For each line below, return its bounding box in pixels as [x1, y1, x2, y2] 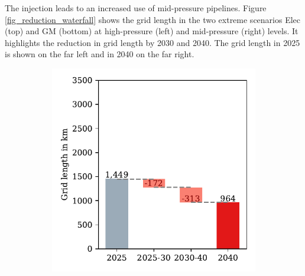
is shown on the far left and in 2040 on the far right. [5, 48, 194, 60]
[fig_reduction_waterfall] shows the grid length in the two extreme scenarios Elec [5, 13, 301, 25]
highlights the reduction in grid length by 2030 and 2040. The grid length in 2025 [5, 36, 300, 48]
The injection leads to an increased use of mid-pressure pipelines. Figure [5, 2, 267, 14]
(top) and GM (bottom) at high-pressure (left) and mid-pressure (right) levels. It [5, 25, 298, 37]
